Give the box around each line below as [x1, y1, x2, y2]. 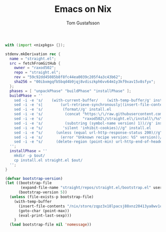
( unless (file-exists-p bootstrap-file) [9, 195, 94, 200]
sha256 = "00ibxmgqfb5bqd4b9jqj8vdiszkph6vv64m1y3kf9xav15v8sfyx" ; [14, 79, 156, 84]
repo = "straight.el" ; [14, 70, 61, 75]
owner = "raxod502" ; [14, 66, 56, 71]
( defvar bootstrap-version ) [5, 176, 63, 181]
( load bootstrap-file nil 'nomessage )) [9, 222, 92, 227]
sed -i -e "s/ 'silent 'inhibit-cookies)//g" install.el [14, 125, 152, 130]
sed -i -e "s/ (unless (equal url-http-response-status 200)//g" [14, 130, 163, 135]
